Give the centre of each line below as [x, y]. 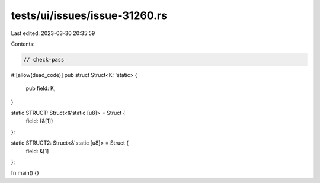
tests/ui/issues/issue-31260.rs [89, 15]
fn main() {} [25, 173]
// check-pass [44, 60]
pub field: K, [41, 88]
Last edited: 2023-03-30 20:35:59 [53, 33]
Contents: [23, 44]
